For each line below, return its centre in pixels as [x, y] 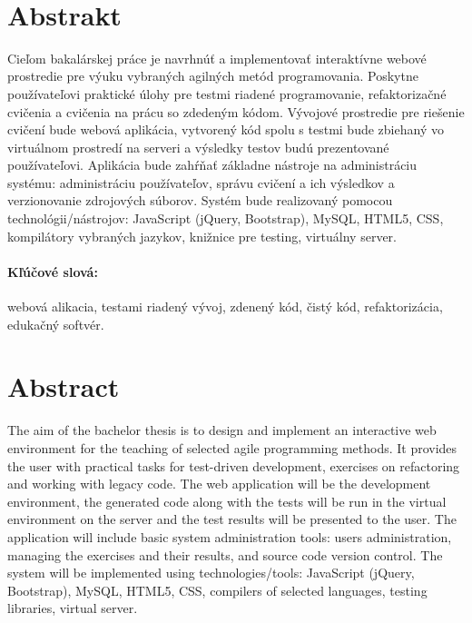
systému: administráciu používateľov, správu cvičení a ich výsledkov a [201, 182]
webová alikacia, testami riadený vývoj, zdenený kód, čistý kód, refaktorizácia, [225, 307]
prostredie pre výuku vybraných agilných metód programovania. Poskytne [213, 76]
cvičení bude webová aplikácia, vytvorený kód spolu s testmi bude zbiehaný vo [226, 129]
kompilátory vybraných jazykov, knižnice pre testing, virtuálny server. [202, 236]
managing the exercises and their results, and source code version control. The [225, 554]
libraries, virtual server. [73, 608]
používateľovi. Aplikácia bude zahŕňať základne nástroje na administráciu [212, 165]
